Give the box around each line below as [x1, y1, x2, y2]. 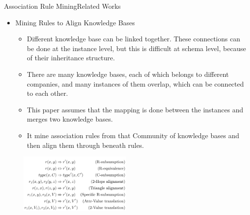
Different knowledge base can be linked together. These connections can [27, 34, 240, 44]
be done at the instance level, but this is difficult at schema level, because [27, 43, 246, 53]
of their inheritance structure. [27, 53, 115, 63]
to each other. [27, 88, 68, 98]
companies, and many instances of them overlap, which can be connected [27, 78, 244, 89]
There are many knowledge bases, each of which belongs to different [27, 69, 229, 79]
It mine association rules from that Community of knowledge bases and [27, 130, 239, 140]
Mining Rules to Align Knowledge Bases [15, 17, 135, 27]
